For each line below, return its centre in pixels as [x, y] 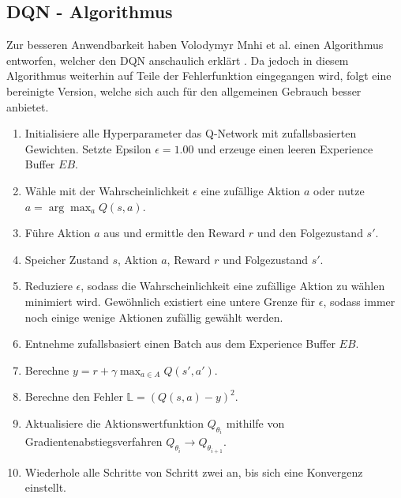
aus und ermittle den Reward [174, 233]
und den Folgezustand [310, 233]
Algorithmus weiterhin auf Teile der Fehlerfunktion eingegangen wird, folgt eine [199, 75]
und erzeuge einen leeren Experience [285, 148]
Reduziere [49, 286]
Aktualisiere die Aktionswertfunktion [114, 423]
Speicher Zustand [67, 259]
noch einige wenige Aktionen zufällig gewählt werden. [154, 317]
